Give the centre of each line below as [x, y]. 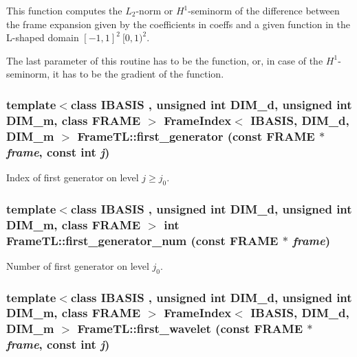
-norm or [154, 10]
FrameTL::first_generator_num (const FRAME [142, 240]
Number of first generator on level [78, 265]
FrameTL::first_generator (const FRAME [196, 136]
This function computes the [64, 10]
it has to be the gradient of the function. [138, 74]
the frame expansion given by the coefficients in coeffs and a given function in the [178, 24]
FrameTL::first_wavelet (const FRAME [190, 329]
